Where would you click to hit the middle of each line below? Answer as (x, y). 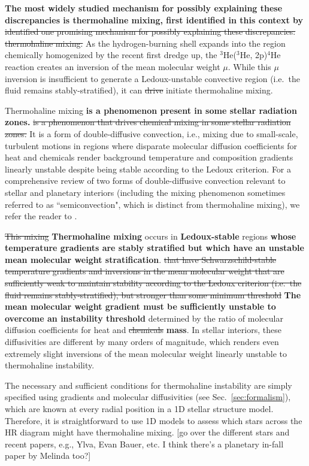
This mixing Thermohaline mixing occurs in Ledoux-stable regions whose (151, 236)
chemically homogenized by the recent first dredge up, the (111, 55)
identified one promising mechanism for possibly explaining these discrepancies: (150, 31)
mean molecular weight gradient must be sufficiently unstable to (140, 306)
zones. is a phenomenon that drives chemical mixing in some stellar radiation (148, 122)
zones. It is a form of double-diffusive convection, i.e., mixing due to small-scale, (152, 133)
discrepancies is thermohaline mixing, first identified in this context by (154, 19)
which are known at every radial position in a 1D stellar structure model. (139, 408)
